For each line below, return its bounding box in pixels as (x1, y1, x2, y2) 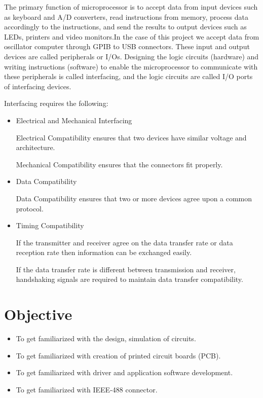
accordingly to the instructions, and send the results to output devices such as (4, 21, 247, 32)
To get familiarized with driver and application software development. (16, 367, 233, 378)
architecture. (16, 142, 55, 153)
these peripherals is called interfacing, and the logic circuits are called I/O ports (4, 71, 253, 82)
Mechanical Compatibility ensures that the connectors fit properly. (16, 159, 223, 169)
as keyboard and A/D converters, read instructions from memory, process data (4, 11, 249, 22)
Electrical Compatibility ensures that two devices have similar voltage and (16, 132, 247, 142)
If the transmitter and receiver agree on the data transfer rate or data (16, 237, 233, 247)
